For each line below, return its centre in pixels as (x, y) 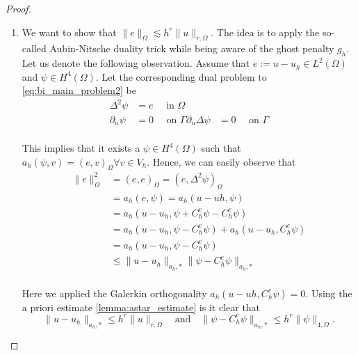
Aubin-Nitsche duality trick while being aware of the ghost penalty (192, 48)
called (34, 48)
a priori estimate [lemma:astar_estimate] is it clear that (141, 307)
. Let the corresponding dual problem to (181, 76)
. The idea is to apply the (265, 32)
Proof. (18, 8)
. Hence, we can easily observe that (221, 161)
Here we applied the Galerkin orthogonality (114, 293)
